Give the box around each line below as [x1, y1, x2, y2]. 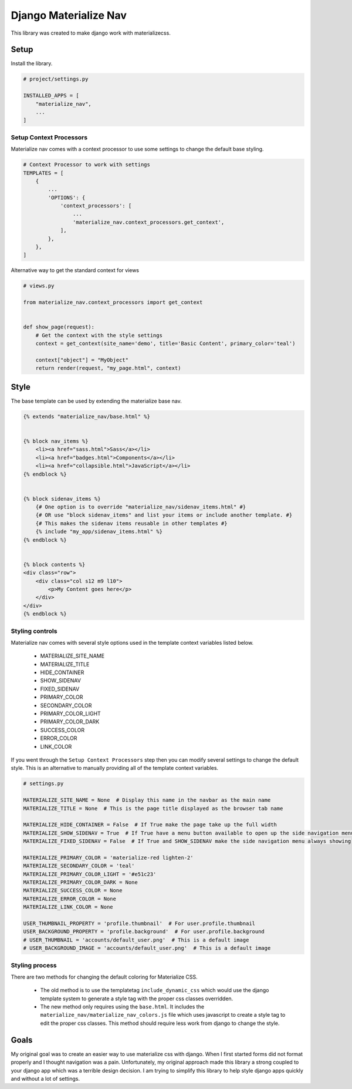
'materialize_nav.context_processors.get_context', [72, 219, 225, 226]
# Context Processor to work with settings [23, 162, 151, 168]
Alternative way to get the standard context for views [11, 267, 139, 274]
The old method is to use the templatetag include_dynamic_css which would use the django [40, 987, 269, 994]
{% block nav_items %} [23, 438, 89, 444]
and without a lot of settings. [11, 1075, 80, 1082]
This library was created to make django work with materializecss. [11, 29, 171, 36]
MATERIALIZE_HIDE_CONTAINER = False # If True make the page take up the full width [23, 822, 277, 828]
